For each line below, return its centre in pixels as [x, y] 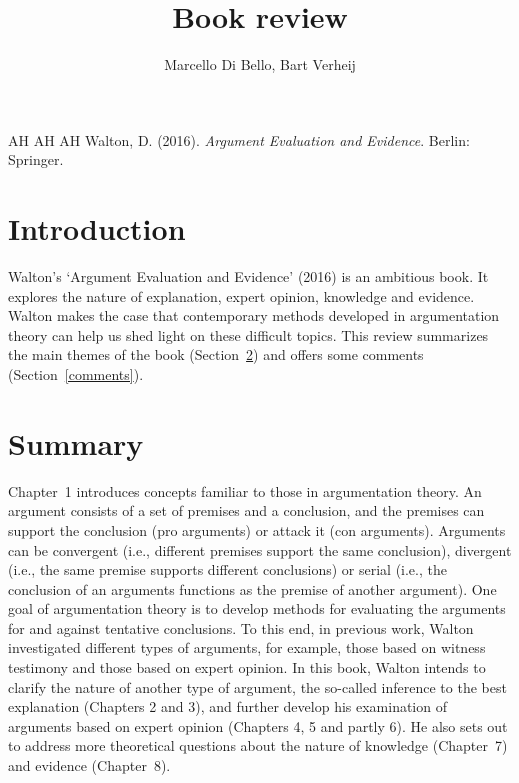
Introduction [97, 228]
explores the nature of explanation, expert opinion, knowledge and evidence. [241, 295]
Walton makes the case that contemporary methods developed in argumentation [254, 315]
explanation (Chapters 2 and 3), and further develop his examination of [227, 706]
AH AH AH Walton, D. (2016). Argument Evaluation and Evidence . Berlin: [239, 139]
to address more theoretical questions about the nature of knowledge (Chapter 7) [258, 745]
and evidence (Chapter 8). [89, 765]
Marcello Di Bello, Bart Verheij [260, 64]
